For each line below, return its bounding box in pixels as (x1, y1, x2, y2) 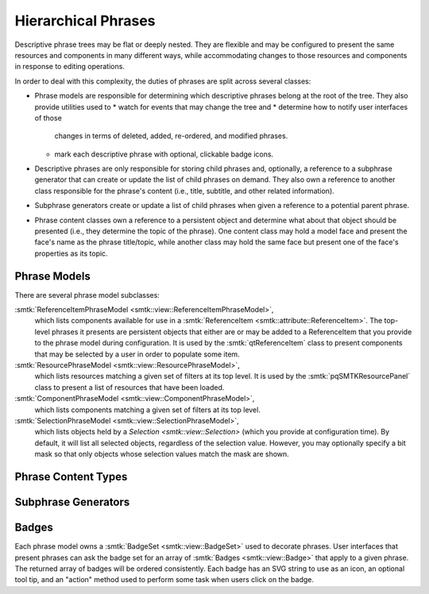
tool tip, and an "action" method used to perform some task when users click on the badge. (14, 575, 314, 584)
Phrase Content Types (14, 469, 128, 484)
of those (34, 113, 63, 122)
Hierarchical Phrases (14, 12, 156, 29)
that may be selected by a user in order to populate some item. (34, 349, 240, 359)
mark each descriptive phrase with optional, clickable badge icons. (54, 149, 274, 159)
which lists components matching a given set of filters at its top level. (34, 405, 261, 415)
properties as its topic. (34, 249, 108, 258)
